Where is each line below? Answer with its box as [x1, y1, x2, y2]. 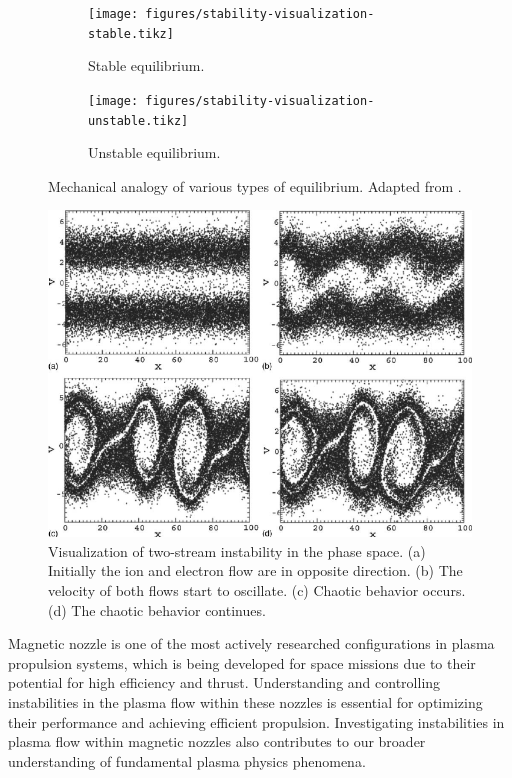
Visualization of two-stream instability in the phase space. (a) [48, 540, 426, 561]
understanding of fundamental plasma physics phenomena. [8, 750, 366, 771]
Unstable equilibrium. [88, 142, 221, 163]
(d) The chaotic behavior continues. [48, 599, 266, 620]
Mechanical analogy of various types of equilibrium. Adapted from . [48, 175, 462, 196]
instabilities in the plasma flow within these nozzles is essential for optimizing [8, 691, 483, 712]
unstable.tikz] [88, 113, 189, 128]
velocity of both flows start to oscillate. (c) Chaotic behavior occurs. [48, 580, 466, 601]
